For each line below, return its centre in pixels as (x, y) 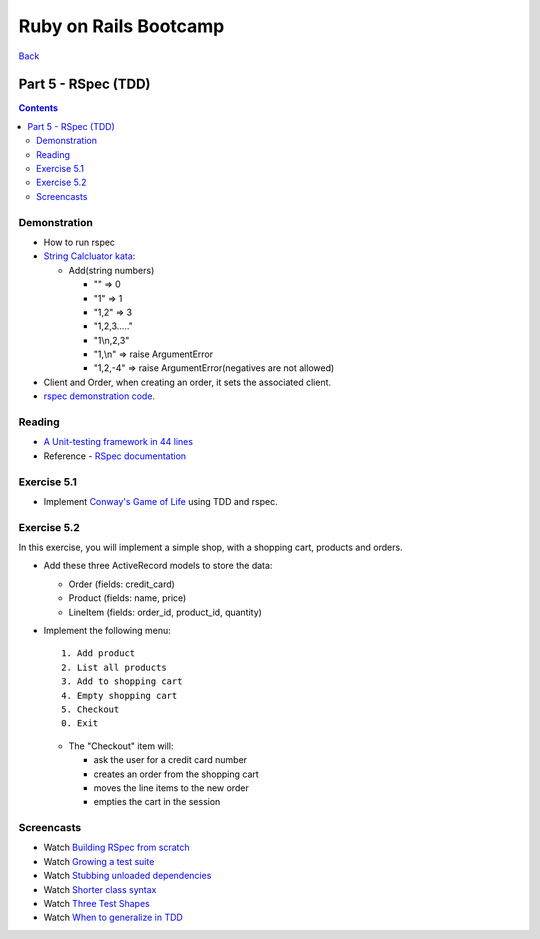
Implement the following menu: (107, 630)
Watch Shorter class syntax (100, 889)
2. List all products (114, 667)
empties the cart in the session (157, 802)
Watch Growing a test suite (99, 861)
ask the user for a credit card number (170, 760)
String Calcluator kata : (89, 256)
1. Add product (98, 653)
